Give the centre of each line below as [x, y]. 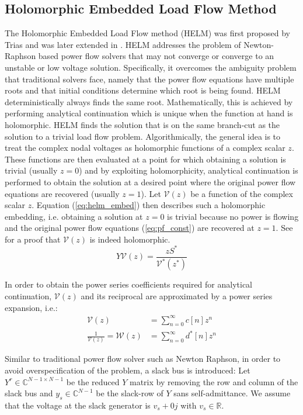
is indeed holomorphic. [130, 239]
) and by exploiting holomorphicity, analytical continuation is [189, 170]
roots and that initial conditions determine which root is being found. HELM [143, 90]
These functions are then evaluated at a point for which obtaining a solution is [145, 159]
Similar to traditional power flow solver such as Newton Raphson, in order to [143, 359]
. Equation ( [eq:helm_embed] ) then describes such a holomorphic [149, 205]
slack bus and [29, 393]
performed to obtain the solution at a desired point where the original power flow [150, 181]
